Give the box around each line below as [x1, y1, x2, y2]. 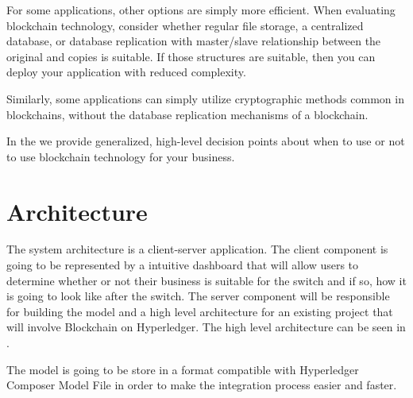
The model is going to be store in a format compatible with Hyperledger [6, 361, 359, 377]
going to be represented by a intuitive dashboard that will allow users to [6, 257, 359, 273]
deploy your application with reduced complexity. [6, 64, 246, 80]
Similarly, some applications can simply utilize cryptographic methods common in [6, 90, 404, 106]
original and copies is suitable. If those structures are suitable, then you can [6, 48, 376, 64]
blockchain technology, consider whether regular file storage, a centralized [6, 17, 364, 33]
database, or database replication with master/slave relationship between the [6, 33, 381, 49]
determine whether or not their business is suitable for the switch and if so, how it [6, 272, 407, 288]
